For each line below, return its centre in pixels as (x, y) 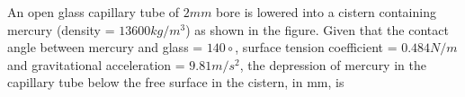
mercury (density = (61, 29)
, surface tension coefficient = (316, 47)
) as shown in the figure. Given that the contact (317, 29)
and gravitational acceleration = (96, 64)
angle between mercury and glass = (105, 47)
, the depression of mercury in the (333, 64)
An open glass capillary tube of (94, 12)
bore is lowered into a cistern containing (326, 12)
